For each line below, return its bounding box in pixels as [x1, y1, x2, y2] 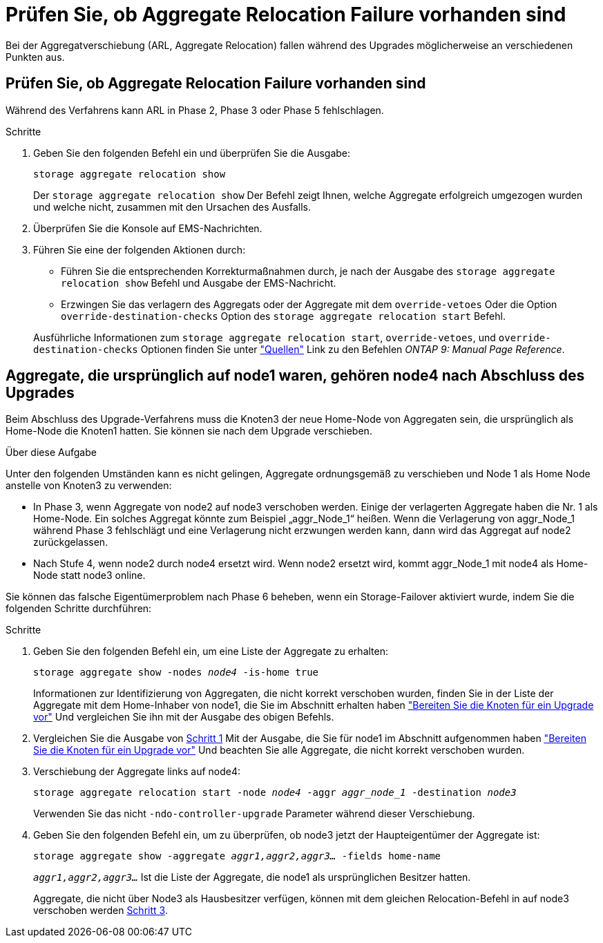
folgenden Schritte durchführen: [6, 602, 152, 615]
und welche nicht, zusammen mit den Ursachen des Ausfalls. [33, 200, 311, 213]
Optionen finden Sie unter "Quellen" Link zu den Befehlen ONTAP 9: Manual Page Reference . [140, 343, 565, 355]
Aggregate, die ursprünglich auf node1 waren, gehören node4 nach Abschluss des [6, 367, 585, 385]
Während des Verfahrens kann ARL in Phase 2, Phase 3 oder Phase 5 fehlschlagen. [6, 104, 384, 116]
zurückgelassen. [33, 536, 108, 549]
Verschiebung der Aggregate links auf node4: [33, 765, 241, 778]
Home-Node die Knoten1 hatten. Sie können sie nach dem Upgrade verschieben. [6, 425, 372, 437]
